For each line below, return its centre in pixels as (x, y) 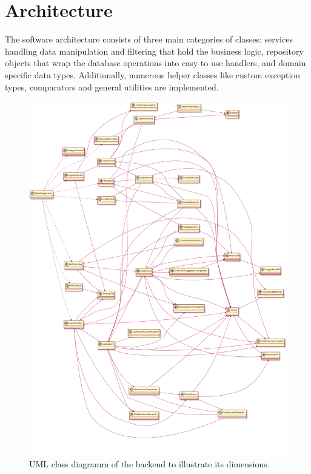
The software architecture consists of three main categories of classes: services (149, 39)
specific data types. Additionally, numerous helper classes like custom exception (153, 74)
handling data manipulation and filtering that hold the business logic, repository (154, 51)
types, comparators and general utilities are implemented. (112, 86)
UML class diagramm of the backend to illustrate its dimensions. (149, 464)
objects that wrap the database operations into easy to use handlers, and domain (155, 63)
